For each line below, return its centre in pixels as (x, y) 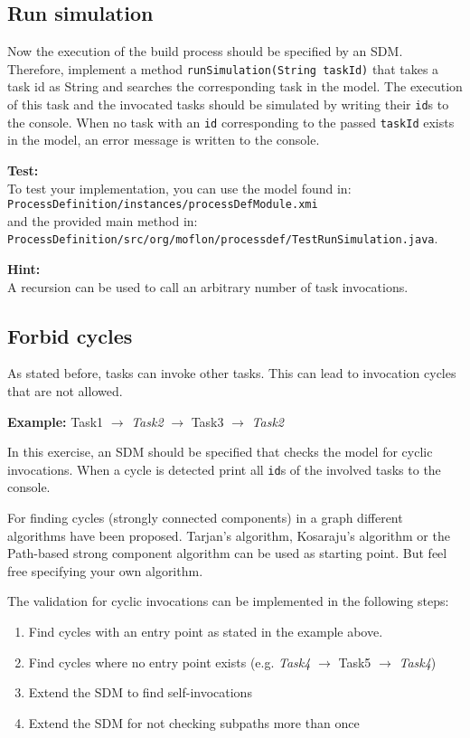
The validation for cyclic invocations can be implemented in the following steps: (228, 601)
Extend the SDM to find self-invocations (140, 692)
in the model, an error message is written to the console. (164, 140)
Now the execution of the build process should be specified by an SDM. (205, 51)
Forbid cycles (70, 335)
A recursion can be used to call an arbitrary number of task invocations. (208, 286)
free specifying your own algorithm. (105, 570)
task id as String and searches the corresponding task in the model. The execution (235, 86)
